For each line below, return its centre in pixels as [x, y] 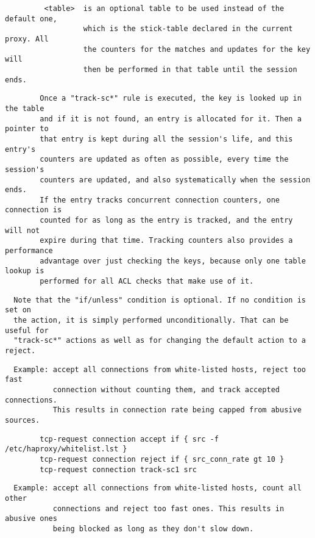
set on [18, 310]
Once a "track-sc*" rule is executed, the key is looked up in [171, 99]
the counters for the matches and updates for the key [197, 49]
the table [25, 108]
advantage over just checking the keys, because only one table [173, 261]
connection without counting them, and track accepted [166, 389]
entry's [20, 149]
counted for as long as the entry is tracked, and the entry [166, 221]
